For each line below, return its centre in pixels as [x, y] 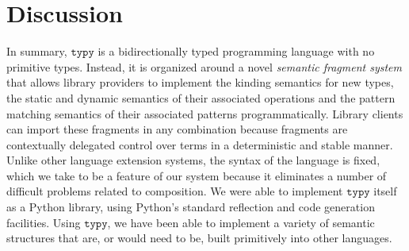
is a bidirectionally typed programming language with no [236, 51]
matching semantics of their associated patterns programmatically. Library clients [205, 113]
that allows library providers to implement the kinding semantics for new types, [200, 82]
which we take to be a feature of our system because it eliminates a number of [197, 175]
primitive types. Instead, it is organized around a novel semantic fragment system [204, 66]
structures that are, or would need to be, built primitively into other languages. [199, 238]
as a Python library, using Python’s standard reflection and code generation [191, 207]
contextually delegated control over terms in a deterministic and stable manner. [200, 144]
